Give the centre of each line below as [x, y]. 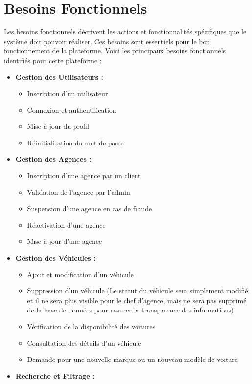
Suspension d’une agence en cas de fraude [90, 208]
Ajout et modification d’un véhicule [80, 274]
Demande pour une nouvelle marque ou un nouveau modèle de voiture [133, 359]
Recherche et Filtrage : [55, 375]
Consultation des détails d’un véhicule [84, 343]
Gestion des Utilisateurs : [59, 77]
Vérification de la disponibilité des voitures [91, 326]
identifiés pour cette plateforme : [53, 60]
